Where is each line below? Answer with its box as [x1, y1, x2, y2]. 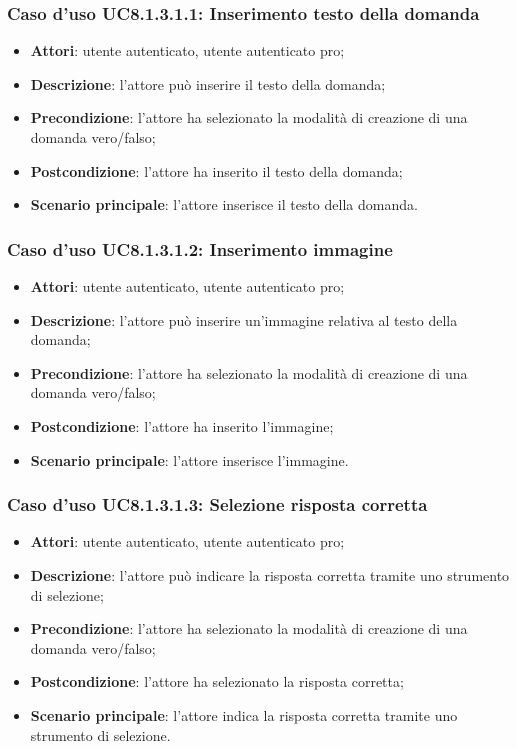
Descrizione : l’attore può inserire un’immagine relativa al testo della [30, 309, 458, 330]
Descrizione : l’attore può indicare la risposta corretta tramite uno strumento [30, 564, 510, 585]
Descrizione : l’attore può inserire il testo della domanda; [30, 73, 386, 94]
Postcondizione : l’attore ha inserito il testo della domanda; [30, 160, 403, 181]
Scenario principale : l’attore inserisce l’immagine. [30, 449, 349, 470]
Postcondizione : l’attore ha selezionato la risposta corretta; [30, 671, 404, 692]
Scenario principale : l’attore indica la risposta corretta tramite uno [30, 704, 458, 725]
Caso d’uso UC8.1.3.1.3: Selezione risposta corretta [7, 492, 428, 517]
